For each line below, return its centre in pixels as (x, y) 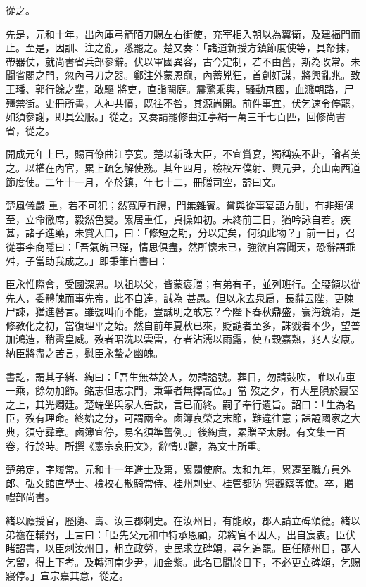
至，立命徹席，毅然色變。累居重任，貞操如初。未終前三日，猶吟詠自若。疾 (178, 219)
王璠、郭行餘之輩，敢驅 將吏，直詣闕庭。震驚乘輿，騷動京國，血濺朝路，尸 (180, 88)
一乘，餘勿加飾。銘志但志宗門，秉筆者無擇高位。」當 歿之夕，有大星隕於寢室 (182, 390)
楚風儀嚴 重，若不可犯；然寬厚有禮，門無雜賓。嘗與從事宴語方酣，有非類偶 (180, 205)
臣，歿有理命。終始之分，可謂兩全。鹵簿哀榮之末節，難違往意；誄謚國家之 (178, 418)
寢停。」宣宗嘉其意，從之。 (67, 575)
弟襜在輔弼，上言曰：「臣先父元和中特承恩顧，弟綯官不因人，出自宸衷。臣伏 (181, 534)
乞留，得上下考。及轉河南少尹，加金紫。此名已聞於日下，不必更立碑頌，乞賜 (183, 561)
